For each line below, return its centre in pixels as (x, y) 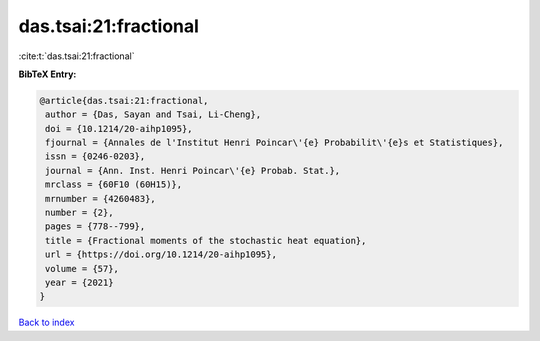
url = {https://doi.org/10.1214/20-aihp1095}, (161, 254)
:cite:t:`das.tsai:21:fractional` (76, 56)
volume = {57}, (82, 268)
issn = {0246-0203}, (95, 156)
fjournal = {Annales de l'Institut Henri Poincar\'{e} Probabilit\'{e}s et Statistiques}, (274, 143)
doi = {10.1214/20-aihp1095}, (119, 128)
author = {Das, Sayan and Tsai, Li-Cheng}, (153, 114)
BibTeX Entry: (47, 74)
